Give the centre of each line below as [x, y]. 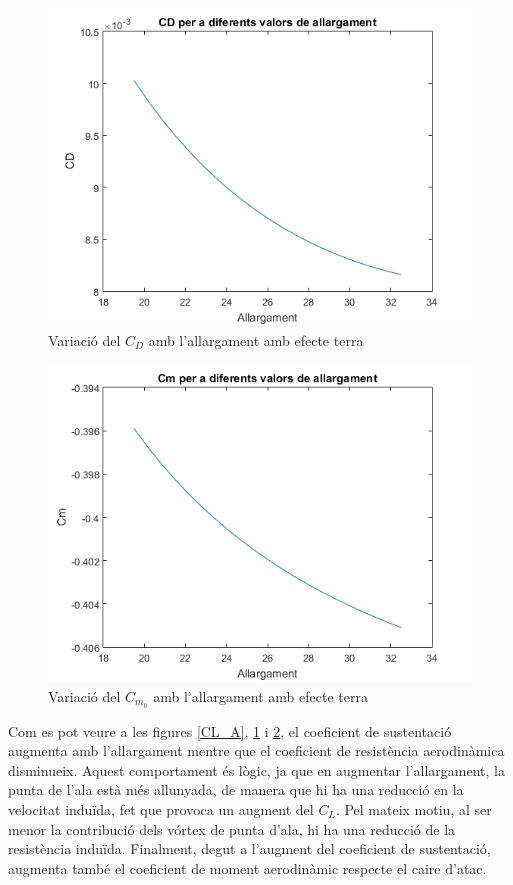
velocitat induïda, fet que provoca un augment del [161, 809]
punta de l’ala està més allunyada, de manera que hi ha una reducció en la [236, 789]
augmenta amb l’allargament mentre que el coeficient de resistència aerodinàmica [256, 750]
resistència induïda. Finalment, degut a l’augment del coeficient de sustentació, [249, 848]
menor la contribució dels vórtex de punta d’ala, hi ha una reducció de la [232, 828]
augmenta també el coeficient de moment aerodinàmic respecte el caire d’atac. [247, 867]
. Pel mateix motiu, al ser [413, 809]
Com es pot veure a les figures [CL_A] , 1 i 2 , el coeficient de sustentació [230, 730]
